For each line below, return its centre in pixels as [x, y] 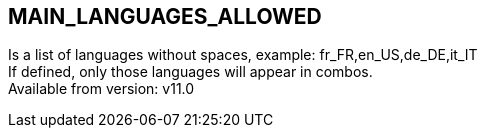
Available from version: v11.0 [101, 89]
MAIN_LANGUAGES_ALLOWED [165, 16]
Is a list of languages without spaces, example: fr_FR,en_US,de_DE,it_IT [243, 55]
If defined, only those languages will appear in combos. [190, 72]
